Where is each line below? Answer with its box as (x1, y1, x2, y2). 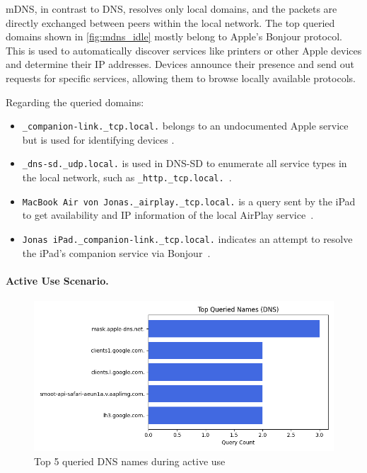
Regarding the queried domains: (6, 94, 144, 109)
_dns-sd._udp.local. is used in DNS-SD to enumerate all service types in (22, 156, 347, 171)
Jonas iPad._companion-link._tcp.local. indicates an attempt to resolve (22, 231, 353, 246)
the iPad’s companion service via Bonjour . (22, 245, 211, 260)
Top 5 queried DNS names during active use (34, 453, 226, 468)
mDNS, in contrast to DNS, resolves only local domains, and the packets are (6, 1, 337, 16)
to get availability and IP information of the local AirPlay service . (22, 207, 314, 222)
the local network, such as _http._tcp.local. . (22, 170, 232, 185)
